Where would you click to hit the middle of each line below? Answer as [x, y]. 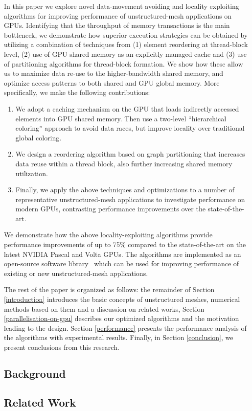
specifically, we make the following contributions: [77, 92]
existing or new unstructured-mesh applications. [76, 273]
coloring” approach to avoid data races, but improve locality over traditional [130, 128]
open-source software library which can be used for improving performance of [122, 263]
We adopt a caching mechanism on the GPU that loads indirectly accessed [127, 108]
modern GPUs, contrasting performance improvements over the [110, 209]
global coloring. [38, 137]
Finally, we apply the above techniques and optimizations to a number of [125, 190]
